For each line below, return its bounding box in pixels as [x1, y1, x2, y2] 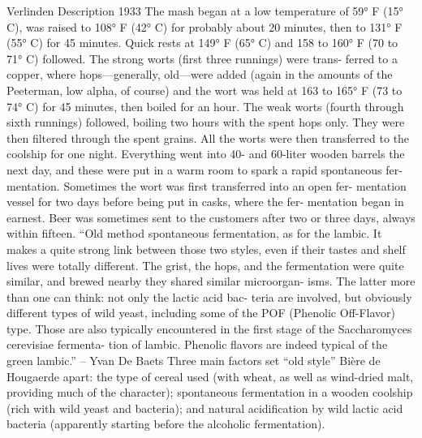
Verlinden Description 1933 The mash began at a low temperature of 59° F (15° [6, 2, 403, 19]
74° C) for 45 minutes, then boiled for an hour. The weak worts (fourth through [6, 97, 404, 114]
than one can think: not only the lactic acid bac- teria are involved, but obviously [6, 288, 412, 305]
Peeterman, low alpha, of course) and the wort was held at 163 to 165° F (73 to [6, 81, 403, 98]
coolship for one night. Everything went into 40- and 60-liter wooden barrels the [6, 145, 405, 162]
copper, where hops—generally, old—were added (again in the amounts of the [6, 66, 393, 83]
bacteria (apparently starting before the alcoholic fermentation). [6, 415, 325, 432]
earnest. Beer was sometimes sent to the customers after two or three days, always [6, 208, 416, 225]
